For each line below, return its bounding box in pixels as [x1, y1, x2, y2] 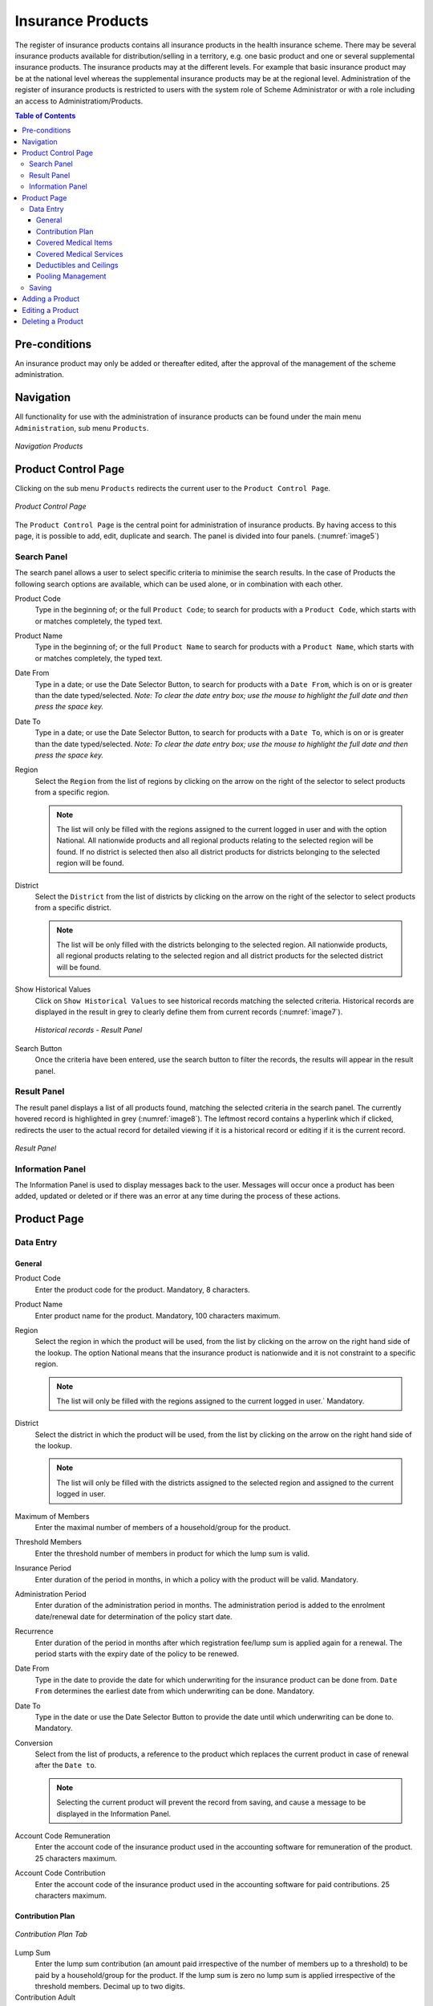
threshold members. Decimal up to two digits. [34, 1981, 185, 1991]
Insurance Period [14, 1563, 71, 1573]
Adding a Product [22, 294, 80, 304]
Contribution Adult [14, 1992, 76, 2002]
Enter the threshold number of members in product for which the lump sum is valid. [34, 1549, 310, 1558]
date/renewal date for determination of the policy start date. [34, 1611, 233, 1621]
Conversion [14, 1738, 54, 1748]
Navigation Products [14, 441, 83, 451]
